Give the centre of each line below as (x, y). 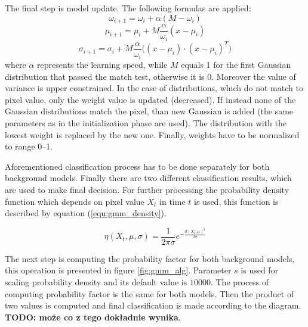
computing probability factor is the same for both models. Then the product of (150, 293)
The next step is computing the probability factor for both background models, (150, 258)
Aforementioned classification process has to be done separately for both (137, 166)
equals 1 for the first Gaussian (236, 65)
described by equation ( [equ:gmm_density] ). (86, 213)
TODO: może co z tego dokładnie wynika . (93, 317)
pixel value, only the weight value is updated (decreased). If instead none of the (150, 99)
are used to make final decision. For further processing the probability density (147, 190)
